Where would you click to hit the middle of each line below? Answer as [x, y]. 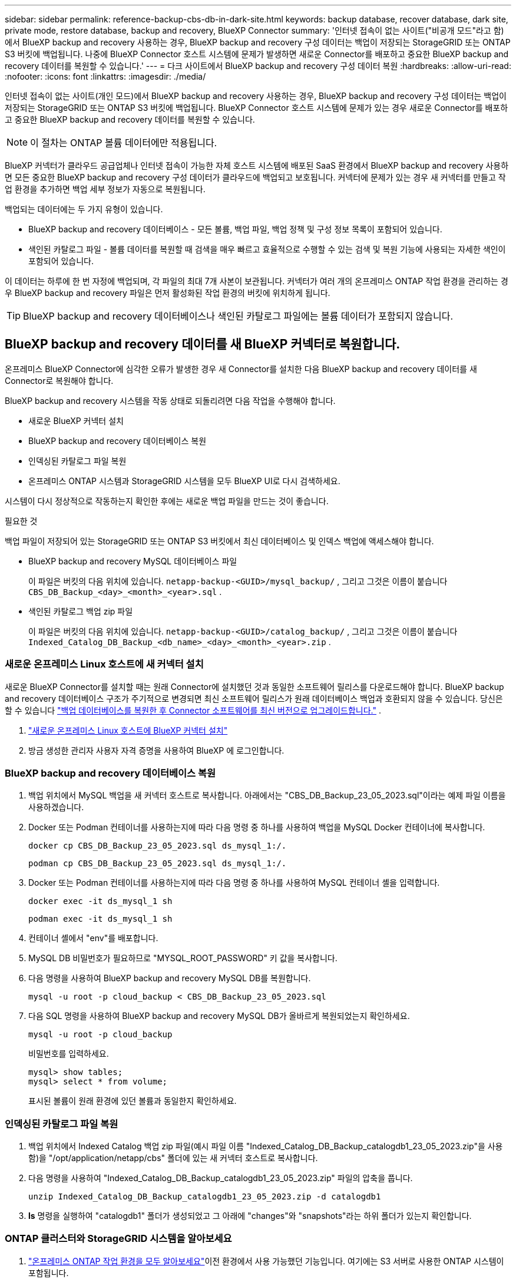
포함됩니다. [49, 1273]
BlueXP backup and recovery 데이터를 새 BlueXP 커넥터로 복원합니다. [203, 344]
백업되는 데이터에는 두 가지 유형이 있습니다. [84, 209]
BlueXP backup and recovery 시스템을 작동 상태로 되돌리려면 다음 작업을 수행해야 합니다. [170, 400]
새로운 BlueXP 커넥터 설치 [76, 420]
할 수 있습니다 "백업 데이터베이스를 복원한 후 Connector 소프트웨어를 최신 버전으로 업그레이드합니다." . [193, 710]
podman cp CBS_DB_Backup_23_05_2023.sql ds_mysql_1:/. [158, 864]
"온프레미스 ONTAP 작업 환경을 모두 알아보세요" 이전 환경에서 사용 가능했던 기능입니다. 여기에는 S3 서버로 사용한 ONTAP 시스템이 [266, 1261]
